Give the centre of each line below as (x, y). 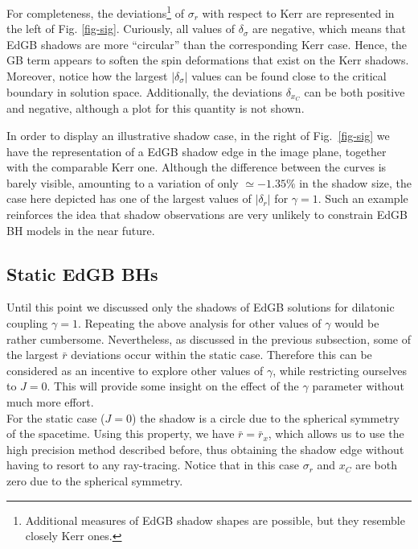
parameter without (358, 386)
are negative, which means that (329, 29)
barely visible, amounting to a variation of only (123, 182)
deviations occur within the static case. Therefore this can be (221, 355)
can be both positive (354, 91)
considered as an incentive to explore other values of (135, 370)
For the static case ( (56, 417)
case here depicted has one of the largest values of (129, 198)
